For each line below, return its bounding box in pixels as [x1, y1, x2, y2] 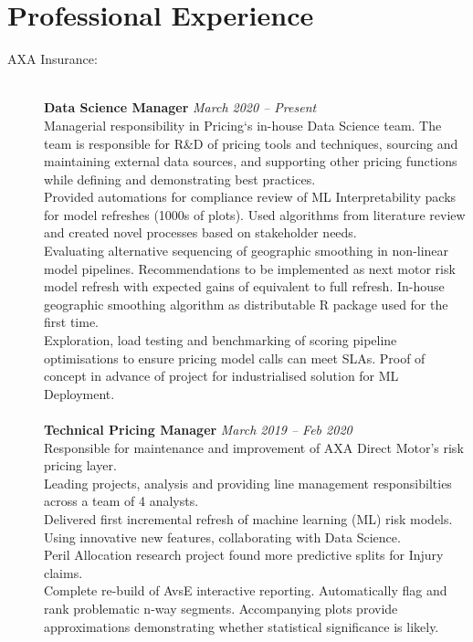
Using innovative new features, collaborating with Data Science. [44, 527, 401, 546]
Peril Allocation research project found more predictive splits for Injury [44, 545, 444, 564]
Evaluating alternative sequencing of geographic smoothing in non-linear [44, 241, 449, 260]
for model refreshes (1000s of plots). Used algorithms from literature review [44, 205, 466, 224]
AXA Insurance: [7, 49, 98, 68]
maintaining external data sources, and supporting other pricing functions [44, 152, 457, 171]
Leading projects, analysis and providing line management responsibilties [44, 473, 452, 492]
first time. [44, 312, 100, 332]
